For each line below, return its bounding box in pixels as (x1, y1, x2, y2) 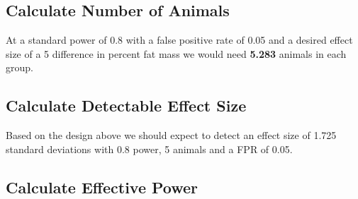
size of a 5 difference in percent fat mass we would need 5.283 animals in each (6, 46, 347, 61)
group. (6, 60, 33, 75)
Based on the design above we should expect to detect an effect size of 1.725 (6, 128, 337, 143)
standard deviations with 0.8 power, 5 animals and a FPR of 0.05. (6, 141, 293, 156)
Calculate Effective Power (6, 176, 198, 198)
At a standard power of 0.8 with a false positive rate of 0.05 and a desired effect (6, 32, 353, 47)
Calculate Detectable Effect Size (6, 95, 247, 116)
